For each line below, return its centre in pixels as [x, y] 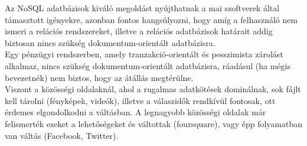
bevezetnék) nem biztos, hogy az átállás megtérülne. [99, 77]
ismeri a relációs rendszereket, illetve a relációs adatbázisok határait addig [139, 31]
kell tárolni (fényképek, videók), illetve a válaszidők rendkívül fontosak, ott [140, 100]
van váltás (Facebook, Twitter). [62, 135]
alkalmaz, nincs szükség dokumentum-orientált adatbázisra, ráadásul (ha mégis [148, 65]
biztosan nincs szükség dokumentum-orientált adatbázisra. [110, 42]
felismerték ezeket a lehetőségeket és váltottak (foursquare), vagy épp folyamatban [153, 123]
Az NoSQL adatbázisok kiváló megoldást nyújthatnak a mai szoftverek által [142, 8]
